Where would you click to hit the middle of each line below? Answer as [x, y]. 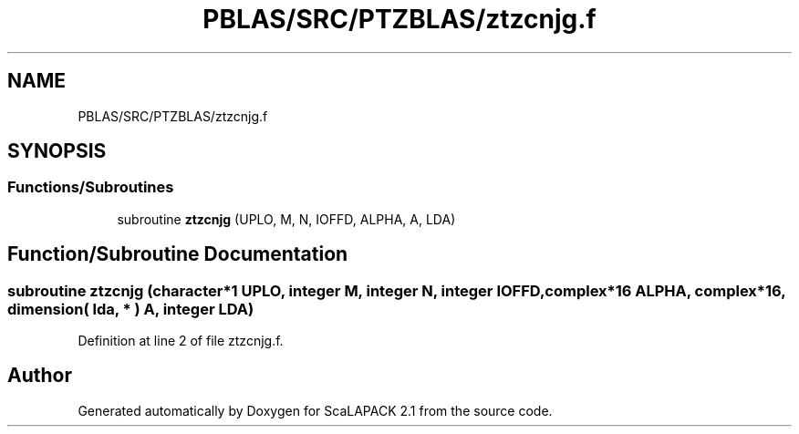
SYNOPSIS [57, 151]
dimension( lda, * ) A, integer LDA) [131, 309]
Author [40, 376]
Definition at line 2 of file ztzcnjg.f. [181, 341]
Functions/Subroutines [91, 187]
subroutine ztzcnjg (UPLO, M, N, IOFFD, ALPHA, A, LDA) [286, 219]
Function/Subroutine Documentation [178, 254]
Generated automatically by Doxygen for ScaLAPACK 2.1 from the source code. [315, 410]
